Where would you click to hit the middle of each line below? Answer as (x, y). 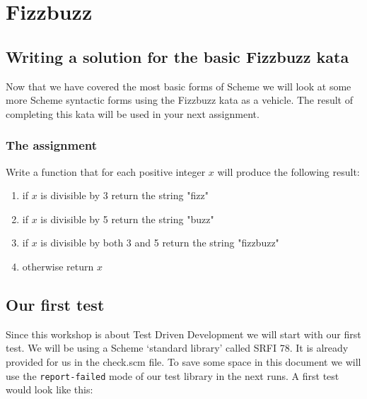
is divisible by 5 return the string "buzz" (127, 219)
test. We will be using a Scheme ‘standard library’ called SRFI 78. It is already (177, 348)
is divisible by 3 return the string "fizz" (124, 195)
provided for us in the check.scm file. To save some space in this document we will (183, 361)
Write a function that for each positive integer (106, 171)
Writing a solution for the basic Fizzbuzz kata (177, 56)
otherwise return (58, 266)
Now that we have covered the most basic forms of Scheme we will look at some (179, 86)
